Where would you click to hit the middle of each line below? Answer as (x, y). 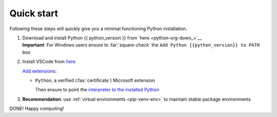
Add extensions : (39, 71)
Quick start (34, 13)
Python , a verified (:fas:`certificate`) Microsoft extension (95, 80)
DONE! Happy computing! (37, 109)
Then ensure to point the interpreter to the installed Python (97, 90)
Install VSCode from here (49, 62)
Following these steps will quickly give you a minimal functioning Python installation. (98, 29)
